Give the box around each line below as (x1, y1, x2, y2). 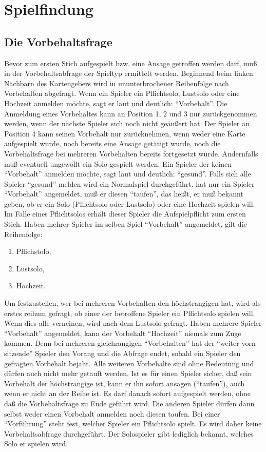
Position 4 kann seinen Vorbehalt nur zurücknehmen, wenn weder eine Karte (4, 128, 245, 139)
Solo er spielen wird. (4, 438, 68, 449)
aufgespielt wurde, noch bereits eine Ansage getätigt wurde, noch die (4, 138, 221, 149)
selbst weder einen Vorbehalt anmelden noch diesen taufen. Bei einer (4, 408, 220, 419)
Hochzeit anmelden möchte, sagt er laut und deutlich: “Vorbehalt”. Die (4, 97, 227, 108)
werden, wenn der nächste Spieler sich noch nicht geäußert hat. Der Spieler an (4, 118, 250, 129)
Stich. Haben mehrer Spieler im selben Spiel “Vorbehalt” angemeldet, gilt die (4, 219, 247, 229)
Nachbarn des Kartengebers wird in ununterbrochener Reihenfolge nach (4, 77, 229, 88)
